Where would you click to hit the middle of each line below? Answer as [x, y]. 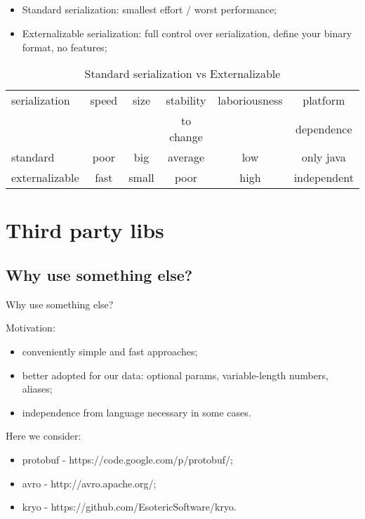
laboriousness [250, 100]
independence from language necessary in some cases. [137, 412]
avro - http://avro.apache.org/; [89, 483]
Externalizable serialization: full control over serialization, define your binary [187, 33]
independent [324, 178]
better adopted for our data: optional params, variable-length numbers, [175, 375]
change [186, 137]
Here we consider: [44, 436]
